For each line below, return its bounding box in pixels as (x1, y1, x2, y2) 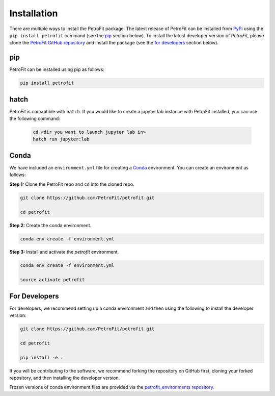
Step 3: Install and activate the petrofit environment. (9, 249, 119, 255)
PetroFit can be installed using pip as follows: (9, 66, 104, 72)
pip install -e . (20, 355, 64, 360)
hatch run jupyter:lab (33, 136, 90, 142)
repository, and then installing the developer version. (9, 375, 120, 381)
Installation (9, 8, 58, 19)
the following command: (9, 115, 61, 122)
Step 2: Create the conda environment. (9, 222, 92, 228)
